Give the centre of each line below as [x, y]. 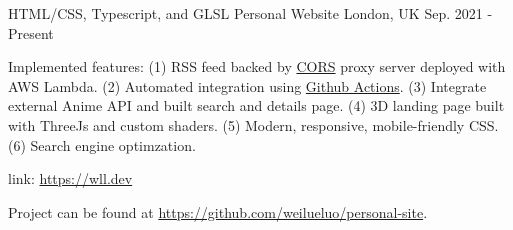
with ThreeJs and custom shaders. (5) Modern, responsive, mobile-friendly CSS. [253, 124]
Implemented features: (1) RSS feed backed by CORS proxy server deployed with [257, 66]
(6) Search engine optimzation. [102, 144]
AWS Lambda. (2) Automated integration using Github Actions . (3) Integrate [247, 85]
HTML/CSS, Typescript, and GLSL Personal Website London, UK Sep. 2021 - [250, 13]
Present [31, 32]
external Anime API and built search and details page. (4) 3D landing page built [256, 105]
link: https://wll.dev [70, 178]
